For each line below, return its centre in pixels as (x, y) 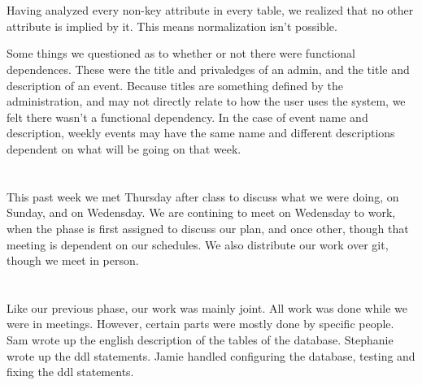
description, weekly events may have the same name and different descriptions (201, 133)
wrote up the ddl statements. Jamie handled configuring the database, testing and (211, 355)
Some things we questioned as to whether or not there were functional (181, 53)
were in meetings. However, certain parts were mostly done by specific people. (200, 324)
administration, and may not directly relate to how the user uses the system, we (206, 101)
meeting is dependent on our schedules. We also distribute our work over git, (198, 244)
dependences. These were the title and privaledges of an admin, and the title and (208, 69)
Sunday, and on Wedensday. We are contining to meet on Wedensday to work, (201, 212)
